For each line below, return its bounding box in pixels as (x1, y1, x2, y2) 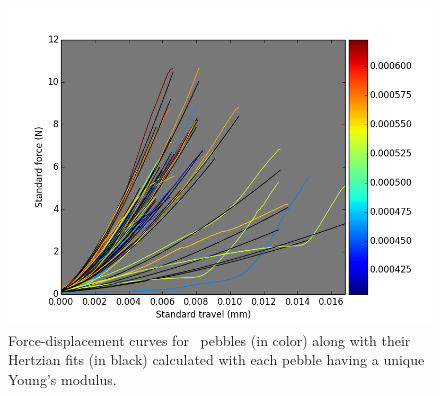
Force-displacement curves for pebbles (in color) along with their (8, 329, 411, 350)
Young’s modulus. (8, 368, 117, 389)
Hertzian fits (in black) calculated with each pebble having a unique (8, 349, 425, 370)
